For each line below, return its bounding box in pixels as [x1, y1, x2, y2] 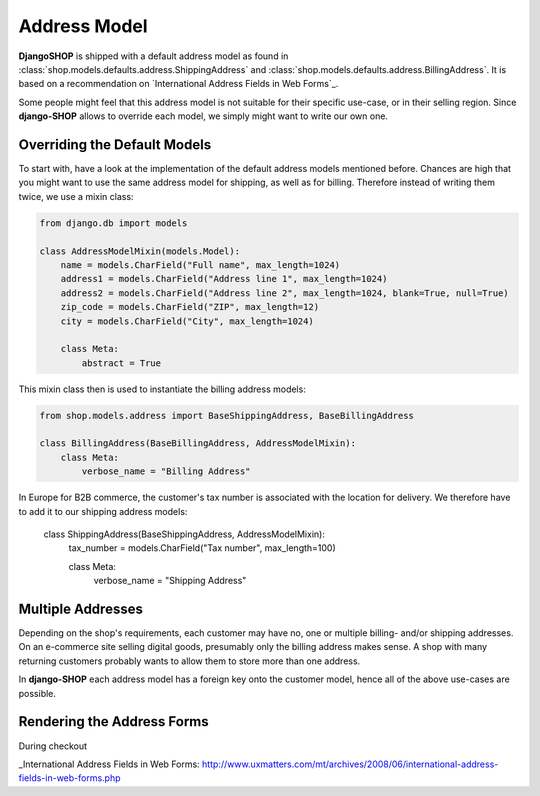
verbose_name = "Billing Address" [81, 466, 251, 477]
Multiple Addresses [18, 600, 144, 617]
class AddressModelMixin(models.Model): [39, 245, 240, 257]
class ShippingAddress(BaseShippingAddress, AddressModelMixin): [43, 528, 325, 540]
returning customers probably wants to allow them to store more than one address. [18, 655, 361, 667]
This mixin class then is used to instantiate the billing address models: [18, 383, 307, 395]
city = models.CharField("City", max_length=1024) [60, 315, 314, 327]
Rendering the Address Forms [18, 713, 209, 730]
